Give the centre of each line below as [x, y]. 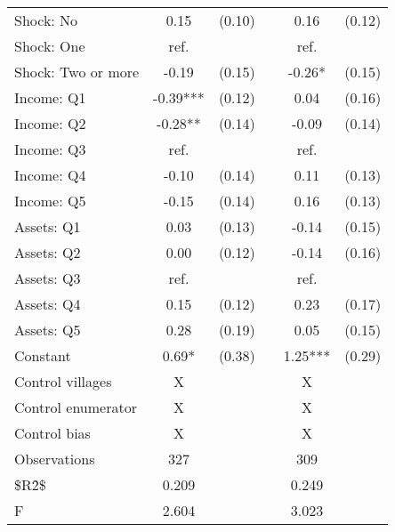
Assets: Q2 [48, 252]
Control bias [52, 433]
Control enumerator [76, 407]
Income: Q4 [50, 175]
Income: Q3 [50, 149]
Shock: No [46, 20]
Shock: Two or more [77, 72]
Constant [43, 355]
